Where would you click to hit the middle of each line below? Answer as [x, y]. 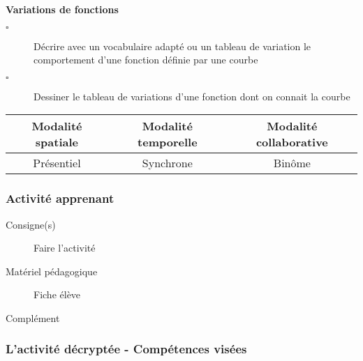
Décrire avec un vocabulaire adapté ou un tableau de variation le [172, 46]
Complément [33, 317]
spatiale [57, 142]
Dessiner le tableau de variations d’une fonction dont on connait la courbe [192, 96]
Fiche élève [57, 294]
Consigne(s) [31, 224]
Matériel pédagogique [52, 271]
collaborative [292, 142]
